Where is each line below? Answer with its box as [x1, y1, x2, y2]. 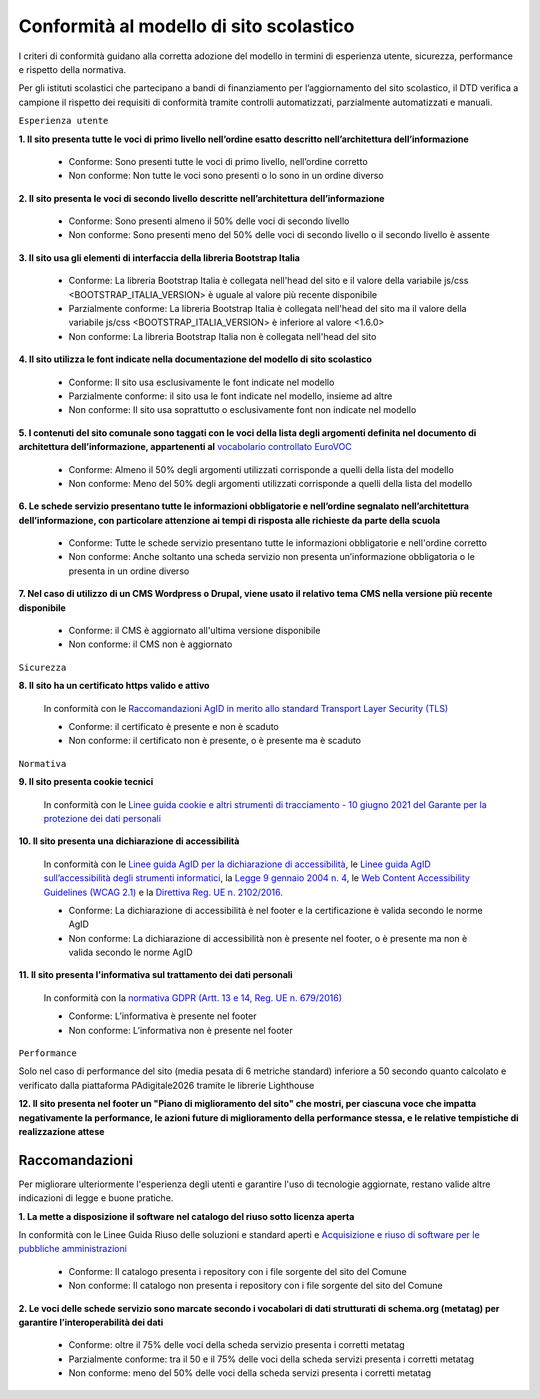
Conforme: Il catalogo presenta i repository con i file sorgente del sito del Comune [68, 1265, 407, 1277]
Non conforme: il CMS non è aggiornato [68, 638, 233, 650]
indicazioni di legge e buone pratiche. [18, 1192, 174, 1204]
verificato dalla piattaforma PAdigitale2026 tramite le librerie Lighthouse [18, 1079, 315, 1091]
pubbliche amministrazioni [18, 1243, 127, 1255]
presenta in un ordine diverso [68, 565, 190, 577]
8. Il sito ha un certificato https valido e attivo [18, 680, 210, 692]
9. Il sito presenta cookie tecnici [18, 776, 154, 788]
